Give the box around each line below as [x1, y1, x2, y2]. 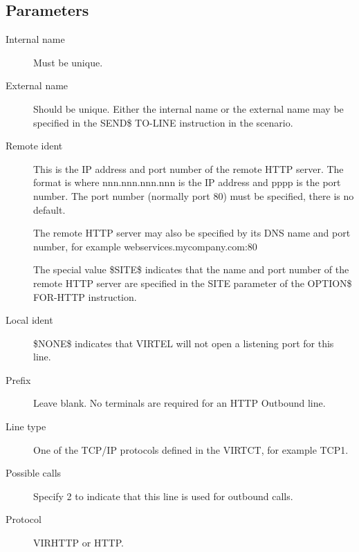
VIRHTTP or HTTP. [33, 535, 124, 550]
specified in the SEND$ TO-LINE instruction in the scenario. [33, 115, 293, 129]
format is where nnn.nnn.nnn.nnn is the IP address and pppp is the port [33, 175, 341, 190]
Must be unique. [33, 55, 103, 69]
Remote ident [6, 138, 63, 153]
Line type [6, 419, 46, 434]
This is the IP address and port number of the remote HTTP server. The [33, 161, 344, 176]
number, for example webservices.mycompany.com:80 [33, 239, 257, 253]
